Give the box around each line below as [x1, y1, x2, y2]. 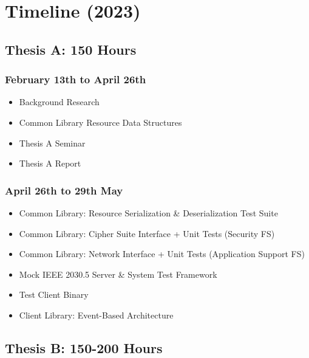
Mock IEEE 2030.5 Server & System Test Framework [19, 267, 217, 280]
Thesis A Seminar [19, 136, 86, 149]
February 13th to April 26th [5, 72, 146, 87]
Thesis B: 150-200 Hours [5, 338, 163, 357]
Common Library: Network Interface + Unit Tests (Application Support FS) [19, 247, 305, 260]
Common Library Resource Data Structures [19, 115, 182, 128]
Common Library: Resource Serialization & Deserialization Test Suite [19, 206, 278, 219]
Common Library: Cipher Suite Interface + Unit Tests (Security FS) [19, 227, 275, 239]
